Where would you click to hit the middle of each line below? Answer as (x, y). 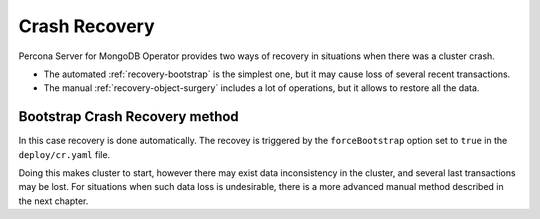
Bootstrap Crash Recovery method (128, 116)
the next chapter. (53, 201)
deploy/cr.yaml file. (64, 154)
